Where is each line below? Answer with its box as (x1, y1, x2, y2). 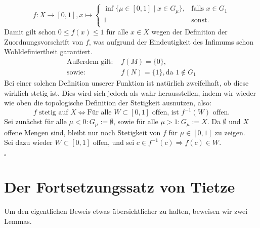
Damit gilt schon (4, 26, 56, 37)
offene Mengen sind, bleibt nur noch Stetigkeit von (4, 127, 161, 137)
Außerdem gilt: (67, 58, 113, 65)
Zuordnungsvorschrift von (4, 36, 83, 47)
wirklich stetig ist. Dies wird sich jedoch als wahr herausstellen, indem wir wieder (4, 87, 256, 98)
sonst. (191, 16, 209, 24)
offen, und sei (93, 137, 135, 147)
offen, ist (152, 109, 179, 117)
